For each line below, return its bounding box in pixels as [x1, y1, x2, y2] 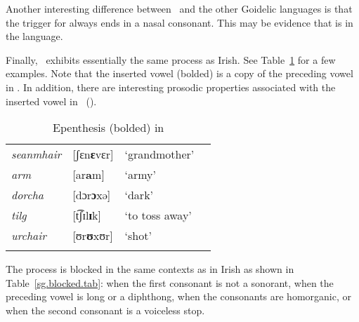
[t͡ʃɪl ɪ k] [72, 207, 102, 224]
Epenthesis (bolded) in [53, 119, 164, 136]
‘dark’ [124, 187, 154, 203]
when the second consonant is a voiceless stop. [6, 302, 205, 317]
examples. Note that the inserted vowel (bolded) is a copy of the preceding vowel [6, 66, 353, 81]
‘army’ [124, 166, 157, 183]
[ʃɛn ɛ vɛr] [72, 146, 114, 163]
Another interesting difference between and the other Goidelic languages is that [6, 1, 353, 15]
